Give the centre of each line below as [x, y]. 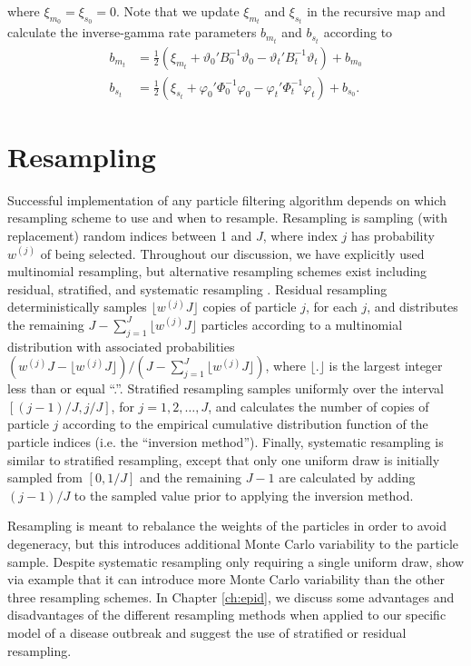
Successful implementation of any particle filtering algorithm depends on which [227, 199]
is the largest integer [386, 366]
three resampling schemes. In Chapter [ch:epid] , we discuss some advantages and [231, 596]
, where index [300, 235]
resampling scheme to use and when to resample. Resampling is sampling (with [227, 218]
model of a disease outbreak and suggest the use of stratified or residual [207, 632]
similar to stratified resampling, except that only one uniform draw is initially [224, 459]
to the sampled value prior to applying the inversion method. [244, 495]
